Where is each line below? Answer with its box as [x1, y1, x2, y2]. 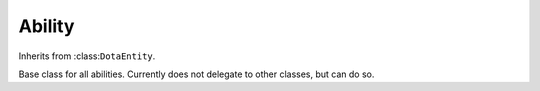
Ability [18, 15, 75, 37]
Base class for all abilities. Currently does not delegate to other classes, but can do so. [18, 68, 375, 80]
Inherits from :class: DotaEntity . [18, 50, 156, 62]
